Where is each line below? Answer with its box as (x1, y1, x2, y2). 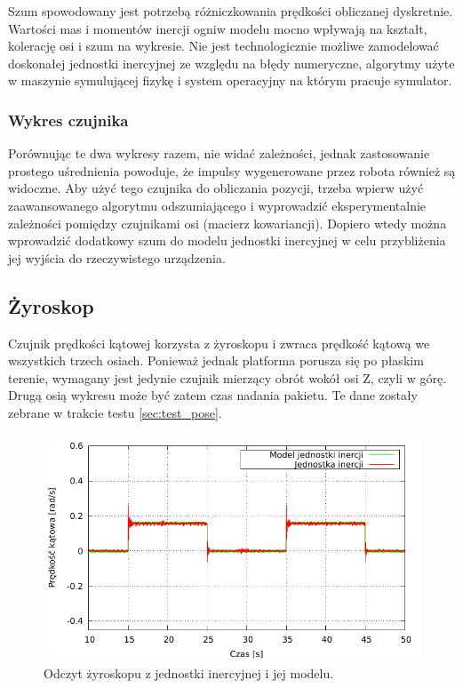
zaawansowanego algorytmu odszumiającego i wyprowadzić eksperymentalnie (8, 196, 427, 214)
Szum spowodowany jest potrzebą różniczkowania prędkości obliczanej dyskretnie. (8, 2, 453, 20)
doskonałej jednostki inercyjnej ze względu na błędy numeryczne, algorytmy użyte (8, 53, 455, 72)
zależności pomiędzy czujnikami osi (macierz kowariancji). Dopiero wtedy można (8, 213, 447, 232)
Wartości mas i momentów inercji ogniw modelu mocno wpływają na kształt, (8, 19, 427, 37)
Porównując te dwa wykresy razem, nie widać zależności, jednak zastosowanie (8, 144, 430, 163)
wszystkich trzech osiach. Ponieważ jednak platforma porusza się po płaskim (8, 351, 424, 370)
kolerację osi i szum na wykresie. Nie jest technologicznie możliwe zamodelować (8, 36, 439, 55)
